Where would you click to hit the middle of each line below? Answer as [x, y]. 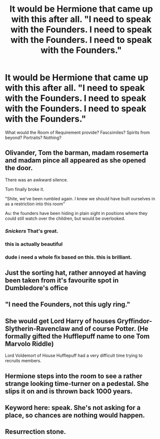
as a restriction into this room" [35, 204]
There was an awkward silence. [36, 180]
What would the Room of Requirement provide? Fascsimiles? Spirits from [77, 132]
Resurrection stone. [36, 432]
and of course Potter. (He [110, 328]
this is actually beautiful [34, 244]
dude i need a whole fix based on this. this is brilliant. [68, 257]
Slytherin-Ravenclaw [37, 328]
